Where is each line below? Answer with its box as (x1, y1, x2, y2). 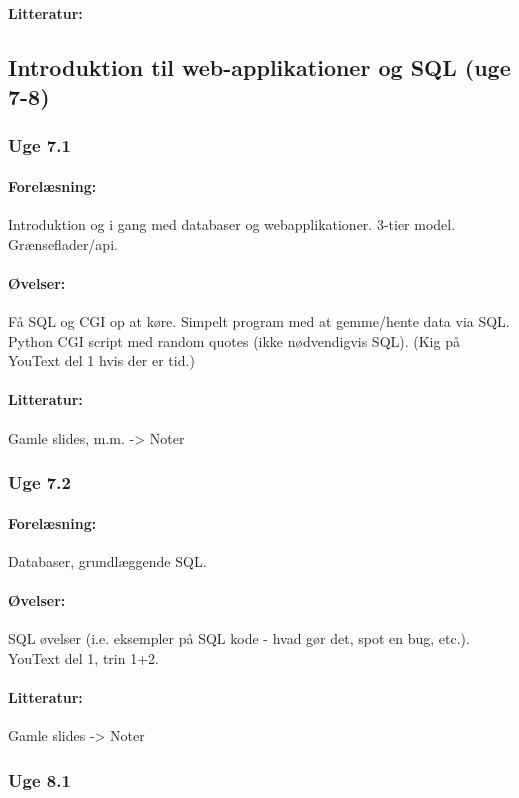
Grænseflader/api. (8, 233, 118, 254)
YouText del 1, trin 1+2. (8, 647, 159, 668)
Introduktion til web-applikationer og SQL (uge (8, 51, 511, 82)
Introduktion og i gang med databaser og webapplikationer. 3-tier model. (8, 214, 456, 234)
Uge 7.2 (8, 470, 71, 495)
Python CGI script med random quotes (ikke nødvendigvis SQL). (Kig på (8, 330, 460, 351)
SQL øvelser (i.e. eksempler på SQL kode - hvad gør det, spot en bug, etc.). (8, 628, 470, 649)
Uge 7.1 (8, 133, 71, 158)
